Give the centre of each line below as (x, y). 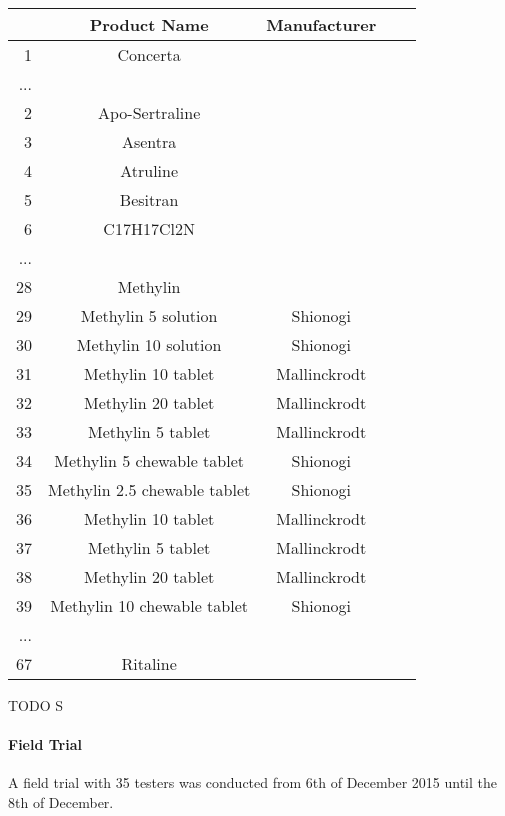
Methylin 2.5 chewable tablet (149, 489)
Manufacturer (321, 24)
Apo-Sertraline (149, 112)
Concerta (149, 54)
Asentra (149, 141)
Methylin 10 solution (149, 344)
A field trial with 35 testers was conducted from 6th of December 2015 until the (252, 782)
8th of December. (61, 801)
